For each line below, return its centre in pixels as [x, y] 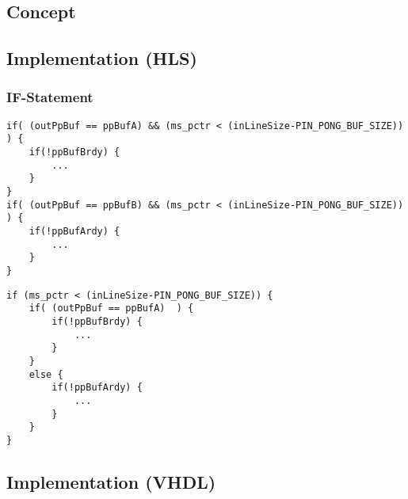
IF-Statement [50, 97]
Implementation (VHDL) [111, 481]
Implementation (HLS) [102, 58]
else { [46, 374]
